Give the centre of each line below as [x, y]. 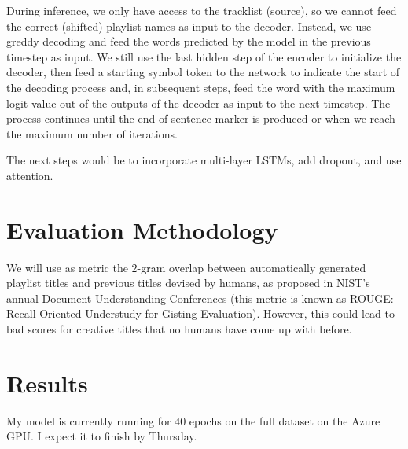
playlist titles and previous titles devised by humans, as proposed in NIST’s [188, 283]
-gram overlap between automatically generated [252, 267]
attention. [30, 175]
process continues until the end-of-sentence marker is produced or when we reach [201, 118]
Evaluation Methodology [142, 229]
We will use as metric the [67, 267]
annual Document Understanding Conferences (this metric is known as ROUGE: [200, 298]
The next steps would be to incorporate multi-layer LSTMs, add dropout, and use [204, 160]
